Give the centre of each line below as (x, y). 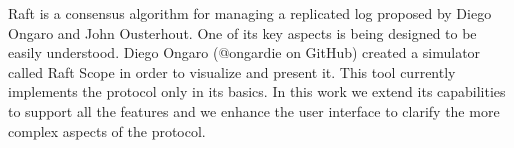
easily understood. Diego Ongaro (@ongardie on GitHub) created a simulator (244, 52)
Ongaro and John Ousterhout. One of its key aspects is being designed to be (242, 32)
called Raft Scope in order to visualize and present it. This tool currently (232, 71)
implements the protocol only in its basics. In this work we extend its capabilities (257, 91)
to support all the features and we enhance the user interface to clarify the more (254, 110)
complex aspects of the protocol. (107, 130)
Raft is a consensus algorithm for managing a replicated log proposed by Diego (250, 13)
